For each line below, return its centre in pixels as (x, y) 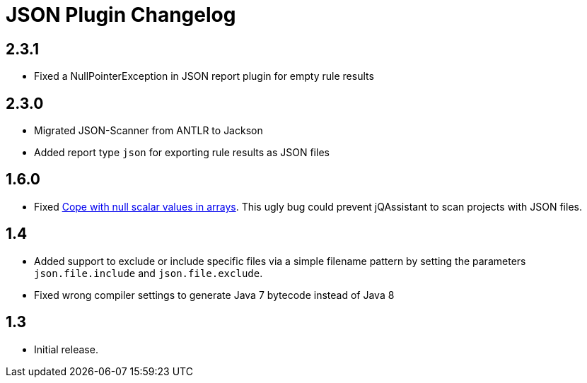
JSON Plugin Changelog (121, 15)
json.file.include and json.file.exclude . (149, 273)
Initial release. (66, 349)
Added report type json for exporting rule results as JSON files (182, 153)
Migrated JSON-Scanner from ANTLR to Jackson (149, 131)
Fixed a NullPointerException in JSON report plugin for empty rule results (204, 76)
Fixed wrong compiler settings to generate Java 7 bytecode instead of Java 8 (214, 295)
